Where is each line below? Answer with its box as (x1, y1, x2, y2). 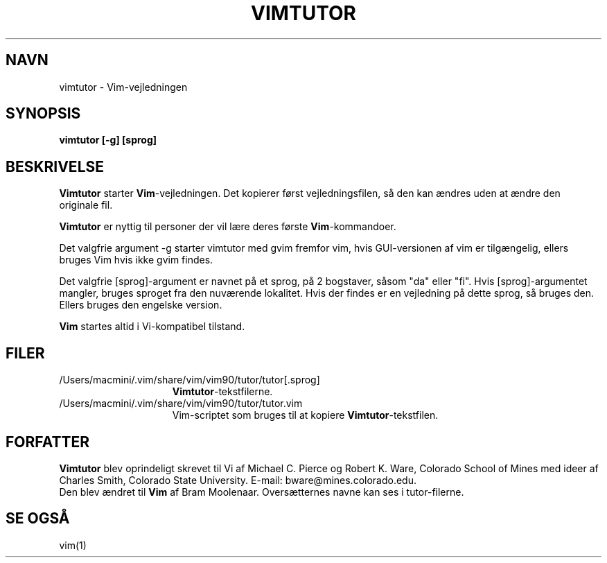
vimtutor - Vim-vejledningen (59, 80, 188, 93)
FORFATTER (6, 433, 90, 451)
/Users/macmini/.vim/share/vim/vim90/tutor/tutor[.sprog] (59, 374, 320, 386)
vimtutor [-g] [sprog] (59, 134, 157, 146)
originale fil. (59, 199, 113, 211)
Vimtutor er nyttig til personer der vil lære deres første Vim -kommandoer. (59, 220, 396, 233)
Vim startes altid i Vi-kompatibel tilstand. (59, 320, 245, 333)
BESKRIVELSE (6, 157, 105, 175)
